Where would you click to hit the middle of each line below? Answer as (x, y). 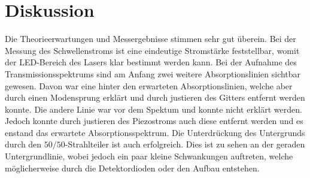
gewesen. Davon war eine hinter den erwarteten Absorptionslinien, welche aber (149, 85)
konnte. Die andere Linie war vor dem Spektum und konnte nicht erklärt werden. (154, 109)
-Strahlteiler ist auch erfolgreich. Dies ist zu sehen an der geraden (185, 144)
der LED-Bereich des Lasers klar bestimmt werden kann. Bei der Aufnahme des (151, 62)
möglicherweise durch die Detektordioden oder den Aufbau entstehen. (132, 168)
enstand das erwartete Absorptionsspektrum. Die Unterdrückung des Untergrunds (155, 132)
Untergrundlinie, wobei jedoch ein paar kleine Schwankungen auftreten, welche (149, 156)
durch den (23, 144)
